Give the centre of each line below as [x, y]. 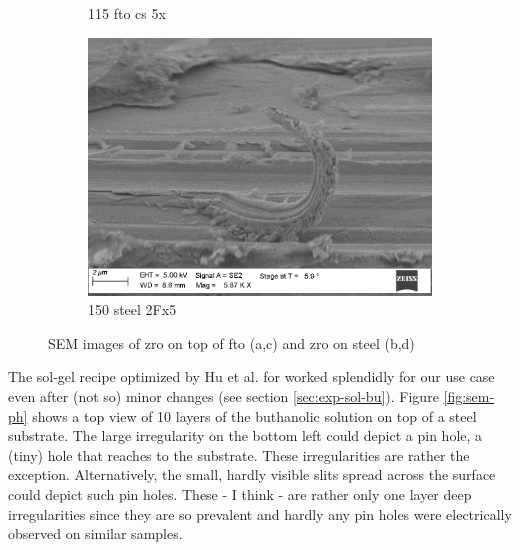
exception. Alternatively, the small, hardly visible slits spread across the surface [252, 474]
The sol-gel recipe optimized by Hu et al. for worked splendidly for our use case [251, 376]
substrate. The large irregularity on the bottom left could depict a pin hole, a [245, 435]
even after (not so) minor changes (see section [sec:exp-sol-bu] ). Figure [223, 395]
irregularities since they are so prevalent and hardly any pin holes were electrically [260, 513]
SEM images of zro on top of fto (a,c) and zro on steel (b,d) [231, 342]
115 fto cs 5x [127, 13]
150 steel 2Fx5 [132, 309]
